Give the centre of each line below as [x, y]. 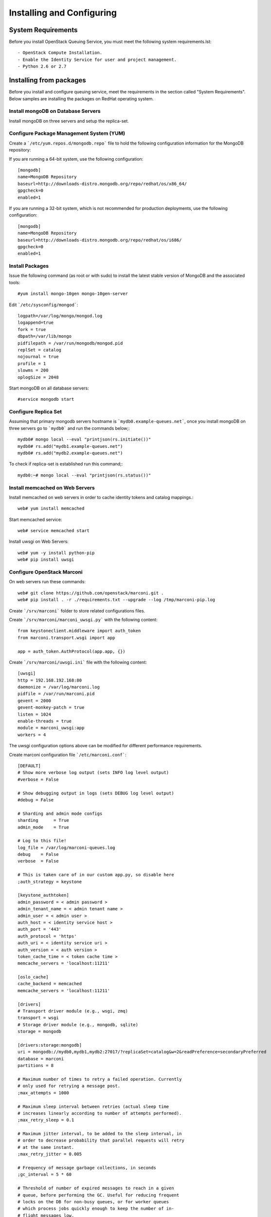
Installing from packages [47, 80]
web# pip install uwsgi [46, 560]
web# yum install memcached [51, 508]
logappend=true [36, 323]
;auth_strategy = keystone [50, 882]
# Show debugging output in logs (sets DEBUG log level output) [96, 793]
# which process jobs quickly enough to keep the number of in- [96, 1209]
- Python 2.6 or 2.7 [42, 66]
